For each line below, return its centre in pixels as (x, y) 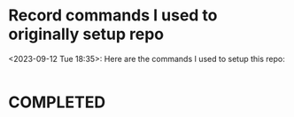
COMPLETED (57, 102)
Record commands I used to (113, 16)
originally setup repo (86, 34)
